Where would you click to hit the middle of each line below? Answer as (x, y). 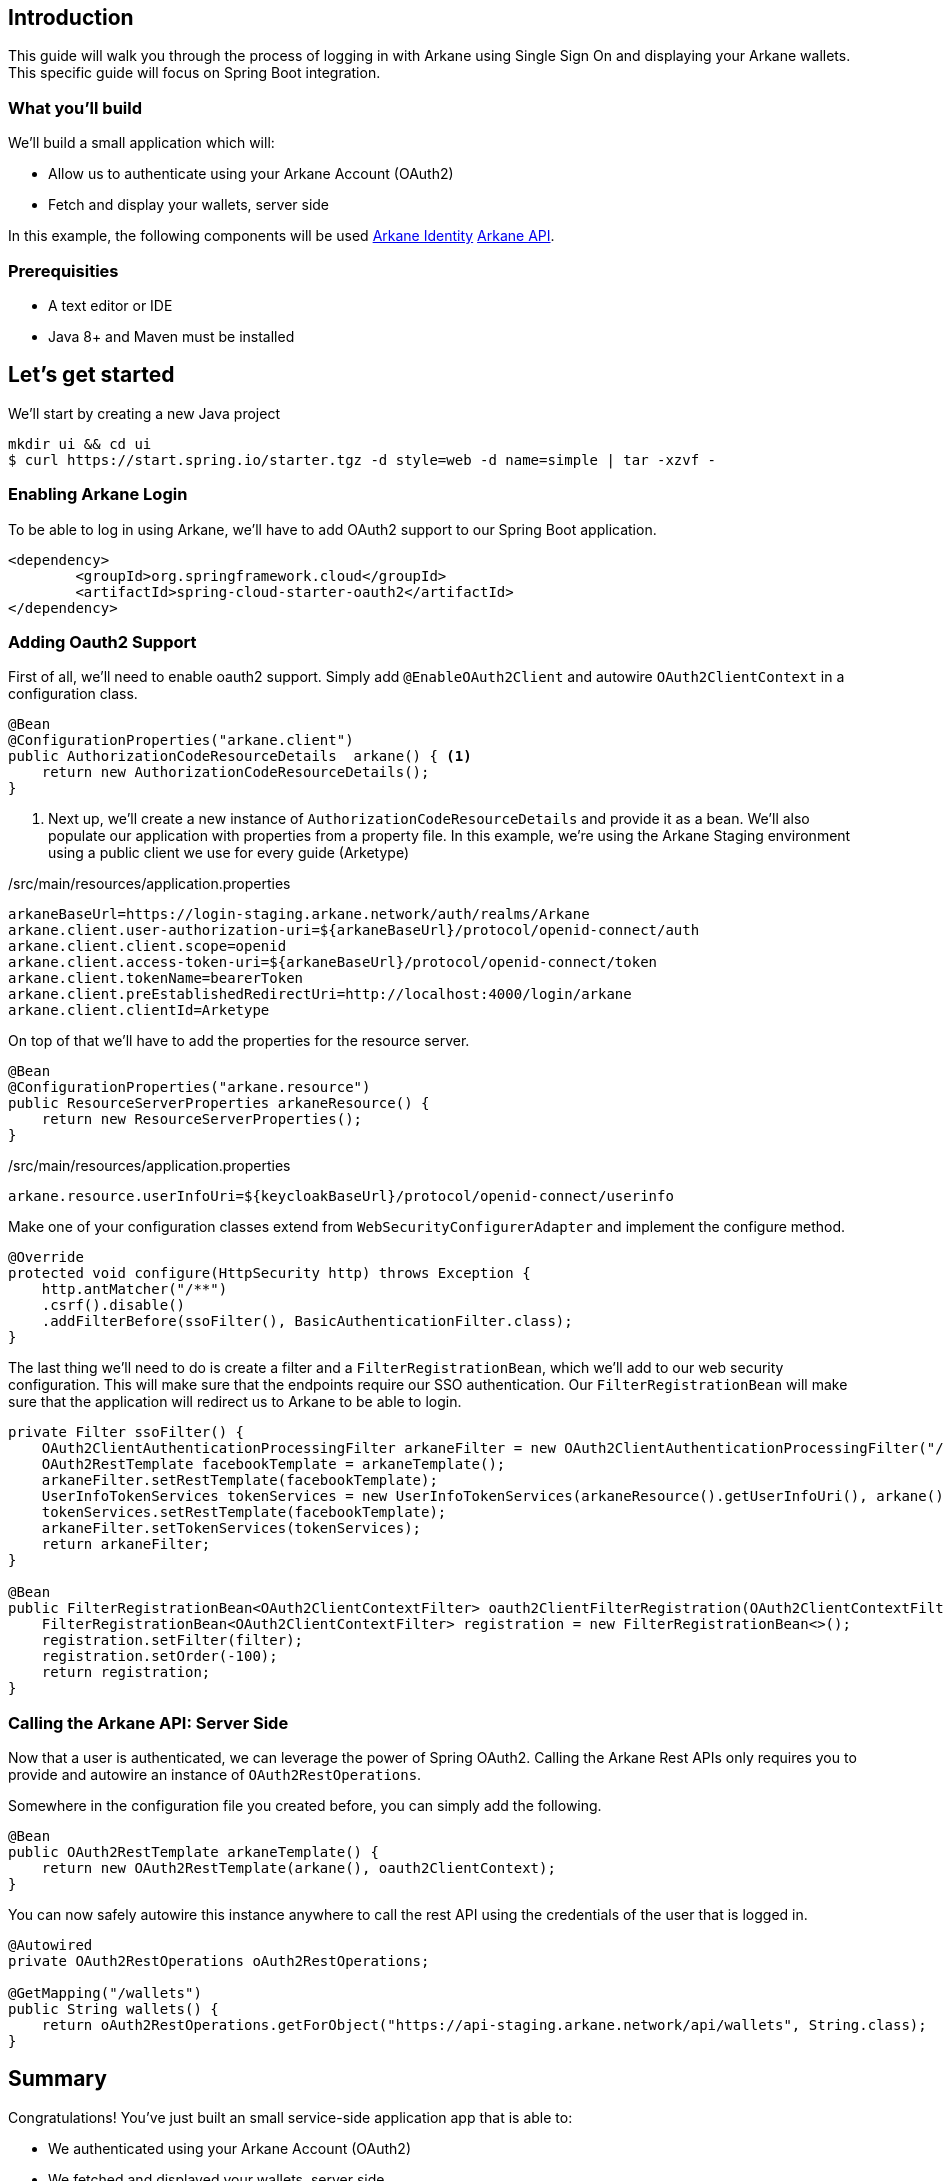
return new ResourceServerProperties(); (202, 1119)
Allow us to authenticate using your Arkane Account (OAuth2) (251, 174)
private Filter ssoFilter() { (126, 1432)
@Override (46, 1257)
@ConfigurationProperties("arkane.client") (181, 740)
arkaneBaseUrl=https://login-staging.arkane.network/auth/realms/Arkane (299, 914)
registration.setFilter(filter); (172, 1640)
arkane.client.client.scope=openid (147, 946)
